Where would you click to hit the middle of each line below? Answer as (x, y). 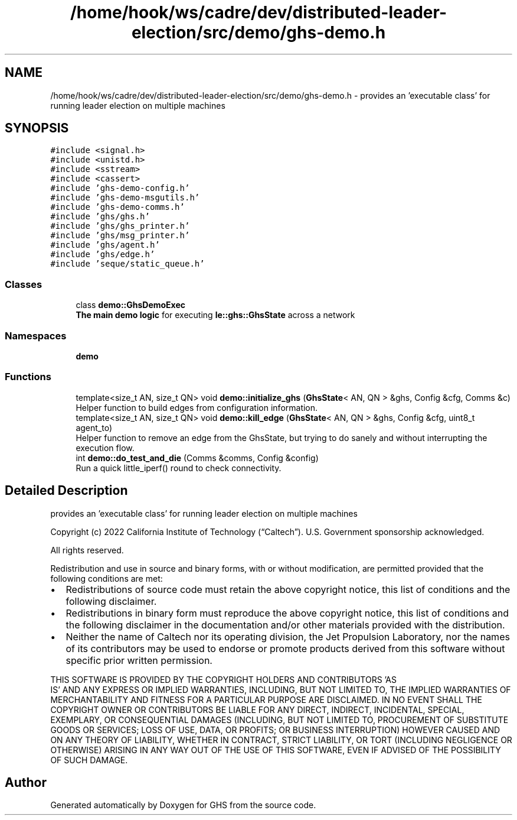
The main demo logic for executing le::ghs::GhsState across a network (215, 315)
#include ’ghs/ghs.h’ (100, 217)
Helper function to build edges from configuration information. (197, 407)
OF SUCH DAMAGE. (89, 760)
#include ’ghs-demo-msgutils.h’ (125, 198)
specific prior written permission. (139, 660)
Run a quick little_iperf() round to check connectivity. (179, 468)
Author (26, 782)
